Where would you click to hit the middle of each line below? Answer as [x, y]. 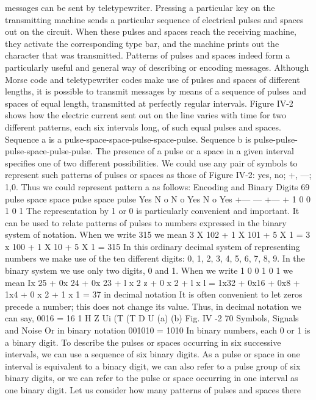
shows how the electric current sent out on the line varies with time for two [145, 115]
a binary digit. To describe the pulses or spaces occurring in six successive [143, 342]
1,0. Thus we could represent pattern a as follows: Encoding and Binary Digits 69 [157, 186]
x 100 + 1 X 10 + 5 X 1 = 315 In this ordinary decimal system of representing [153, 246]
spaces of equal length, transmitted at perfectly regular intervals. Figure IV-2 [149, 103]
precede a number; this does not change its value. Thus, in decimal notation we [153, 306]
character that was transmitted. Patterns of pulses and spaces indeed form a [148, 55]
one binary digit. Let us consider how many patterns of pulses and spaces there [153, 390]
